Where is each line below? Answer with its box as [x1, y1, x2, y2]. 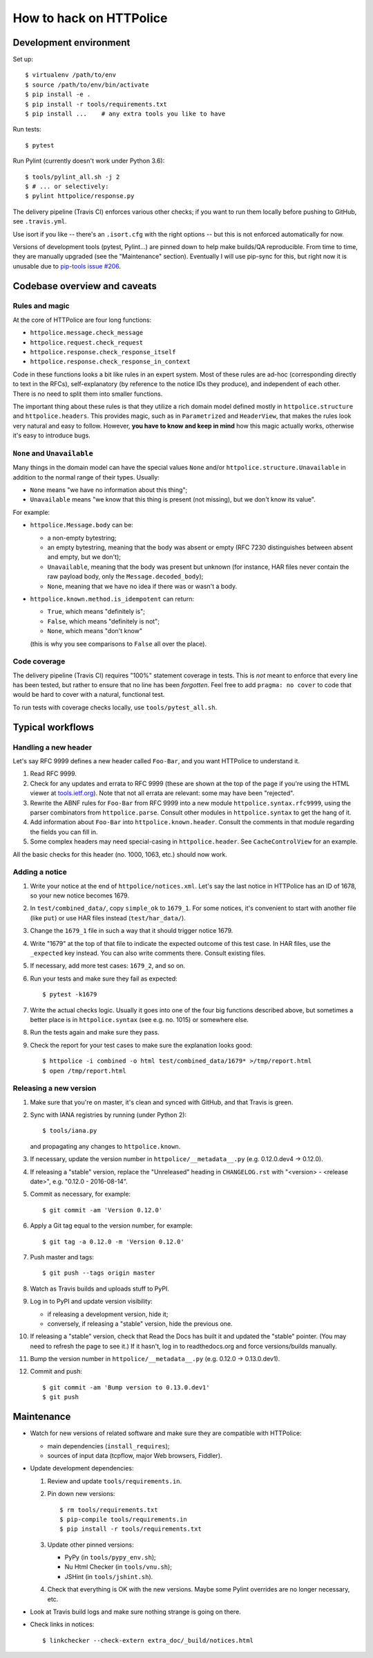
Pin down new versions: [47, 1490, 115, 1498]
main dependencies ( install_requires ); [47, 1441, 170, 1450]
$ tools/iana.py [42, 1127, 97, 1135]
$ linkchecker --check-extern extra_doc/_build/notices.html [42, 1637, 254, 1644]
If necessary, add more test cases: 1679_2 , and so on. [30, 962, 186, 970]
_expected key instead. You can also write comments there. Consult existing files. [30, 949, 266, 958]
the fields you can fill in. [30, 828, 98, 836]
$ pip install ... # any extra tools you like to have [25, 110, 226, 118]
